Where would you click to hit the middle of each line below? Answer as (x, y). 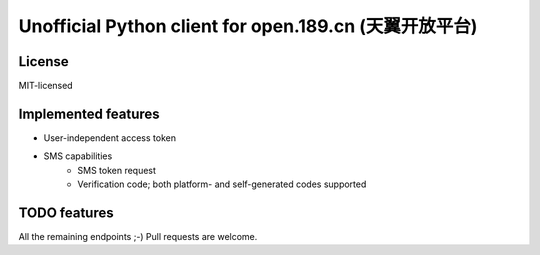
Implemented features (89, 113)
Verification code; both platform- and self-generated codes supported (222, 184)
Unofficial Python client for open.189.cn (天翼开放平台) (248, 26)
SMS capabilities (78, 156)
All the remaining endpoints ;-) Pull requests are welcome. (138, 237)
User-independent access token (110, 137)
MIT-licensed (46, 86)
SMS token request (117, 170)
